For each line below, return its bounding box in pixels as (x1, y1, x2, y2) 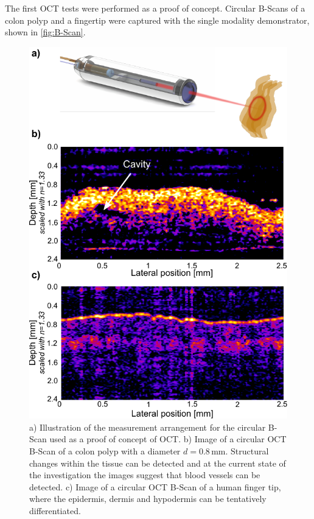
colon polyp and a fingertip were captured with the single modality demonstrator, (5, 13, 310, 26)
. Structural (225, 444, 269, 457)
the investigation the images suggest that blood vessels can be (29, 468, 260, 481)
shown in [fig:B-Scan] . (5, 26, 86, 38)
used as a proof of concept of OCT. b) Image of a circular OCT (49, 432, 287, 445)
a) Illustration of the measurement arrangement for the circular (29, 420, 266, 433)
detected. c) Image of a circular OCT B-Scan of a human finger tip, (29, 480, 281, 493)
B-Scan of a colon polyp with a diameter (29, 444, 181, 457)
